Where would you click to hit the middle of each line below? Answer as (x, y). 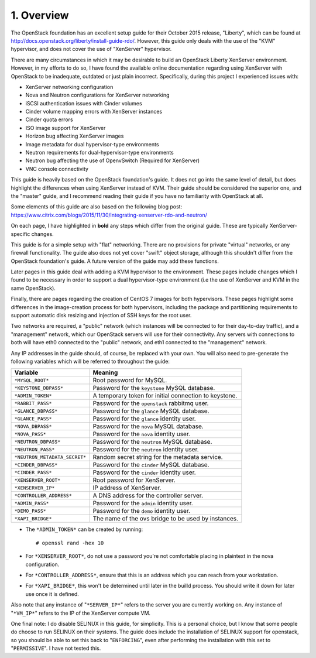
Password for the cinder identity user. (144, 472)
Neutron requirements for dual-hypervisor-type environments (99, 153)
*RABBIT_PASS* (33, 403)
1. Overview (40, 15)
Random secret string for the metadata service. (158, 457)
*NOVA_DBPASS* (33, 426)
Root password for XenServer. (134, 480)
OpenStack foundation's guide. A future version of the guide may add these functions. (115, 261)
